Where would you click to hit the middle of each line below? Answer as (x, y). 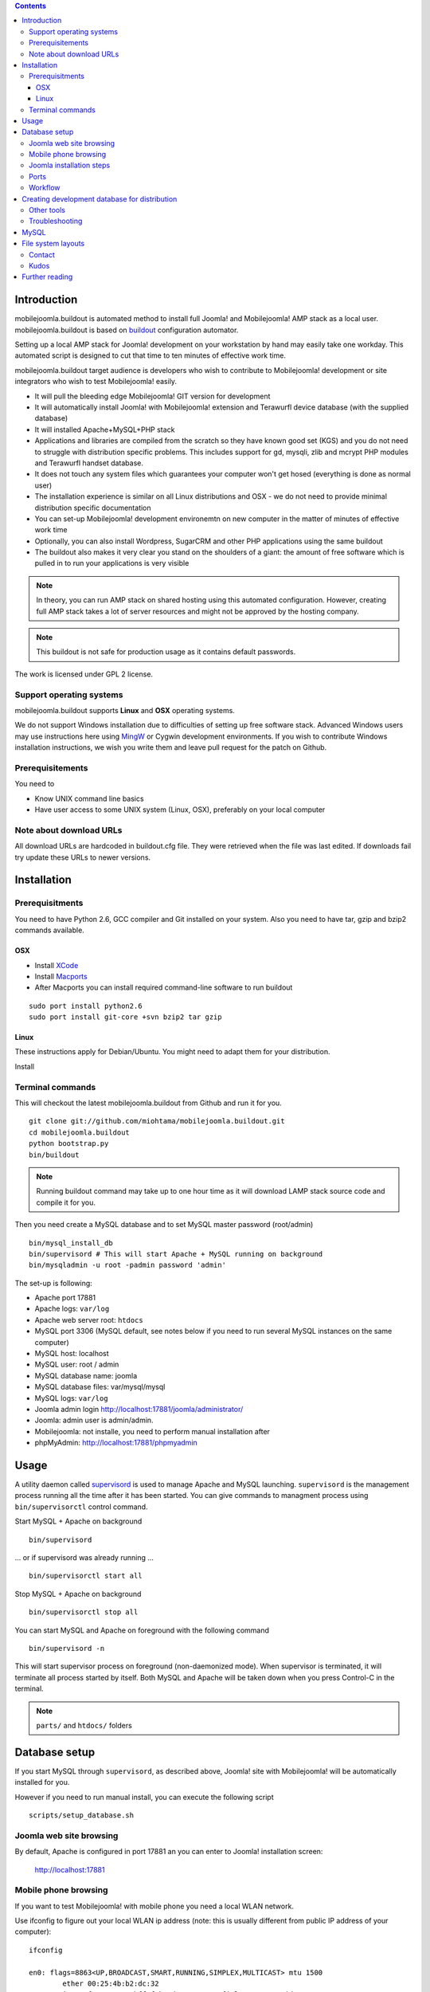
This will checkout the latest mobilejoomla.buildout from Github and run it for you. (148, 1103)
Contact (42, 254)
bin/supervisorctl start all (86, 1576)
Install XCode (57, 965)
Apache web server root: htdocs (89, 1320)
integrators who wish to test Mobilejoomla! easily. (96, 382)
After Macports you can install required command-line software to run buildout (164, 987)
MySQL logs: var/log (71, 1398)
